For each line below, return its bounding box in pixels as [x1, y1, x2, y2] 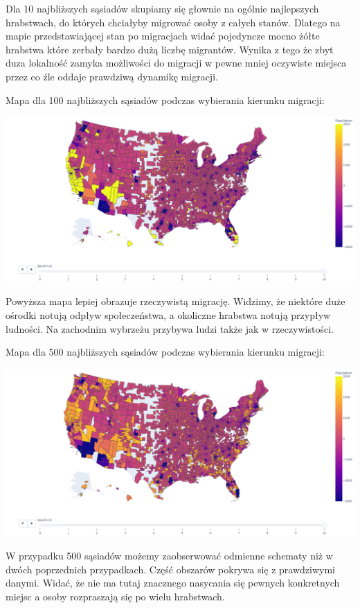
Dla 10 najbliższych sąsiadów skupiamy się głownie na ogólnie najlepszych [6, 1, 319, 15]
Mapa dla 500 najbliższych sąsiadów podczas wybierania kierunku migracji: [6, 345, 325, 359]
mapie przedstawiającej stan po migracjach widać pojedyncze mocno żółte [6, 28, 320, 43]
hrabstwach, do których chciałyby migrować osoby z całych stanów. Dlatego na [6, 15, 341, 29]
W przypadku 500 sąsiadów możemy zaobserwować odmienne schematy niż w [6, 548, 333, 563]
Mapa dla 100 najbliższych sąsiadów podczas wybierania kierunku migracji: [6, 92, 325, 107]
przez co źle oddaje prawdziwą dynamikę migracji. [6, 69, 218, 83]
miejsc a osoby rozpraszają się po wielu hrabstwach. [6, 589, 225, 603]
